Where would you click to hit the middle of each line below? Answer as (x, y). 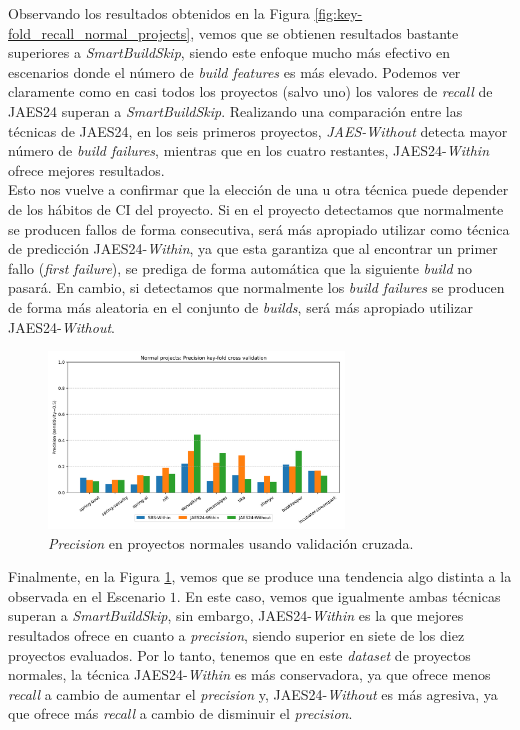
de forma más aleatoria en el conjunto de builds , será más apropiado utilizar (240, 306)
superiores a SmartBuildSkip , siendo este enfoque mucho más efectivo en (229, 52)
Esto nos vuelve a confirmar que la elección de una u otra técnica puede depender (258, 189)
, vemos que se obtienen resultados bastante (324, 32)
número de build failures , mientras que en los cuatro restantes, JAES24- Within (249, 150)
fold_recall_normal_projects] (99, 32)
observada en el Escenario (87, 595)
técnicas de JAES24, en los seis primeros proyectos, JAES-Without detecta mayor (258, 130)
